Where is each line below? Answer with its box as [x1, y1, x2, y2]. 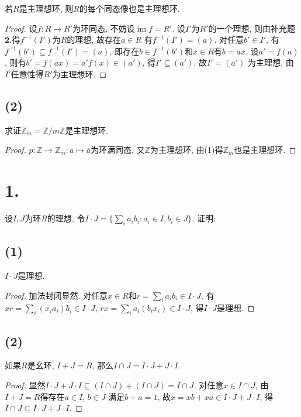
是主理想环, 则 [19, 2, 74, 14]
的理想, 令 [47, 212, 85, 224]
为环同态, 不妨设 [72, 22, 135, 34]
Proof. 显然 [5, 379, 46, 391]
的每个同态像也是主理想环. [79, 2, 180, 14]
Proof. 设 [5, 22, 37, 34]
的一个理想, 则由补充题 [208, 22, 296, 34]
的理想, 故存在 [67, 33, 121, 46]
